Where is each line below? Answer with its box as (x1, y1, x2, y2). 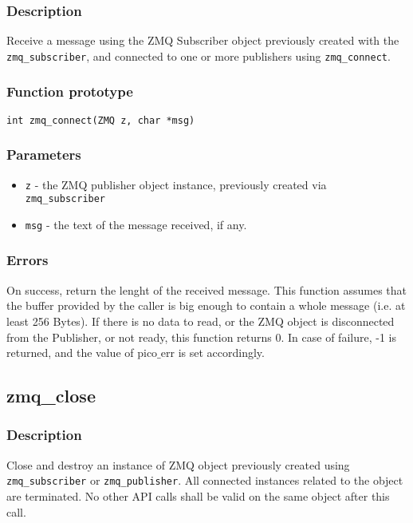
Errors (6, 250, 49, 270)
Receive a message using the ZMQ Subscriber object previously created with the (6, 32, 399, 49)
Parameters (6, 145, 81, 164)
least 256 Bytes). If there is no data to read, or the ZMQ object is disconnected (6, 312, 395, 329)
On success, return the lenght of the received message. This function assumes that (6, 281, 407, 298)
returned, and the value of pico (6, 344, 158, 361)
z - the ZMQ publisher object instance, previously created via (25, 176, 327, 192)
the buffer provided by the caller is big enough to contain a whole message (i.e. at (6, 297, 406, 314)
